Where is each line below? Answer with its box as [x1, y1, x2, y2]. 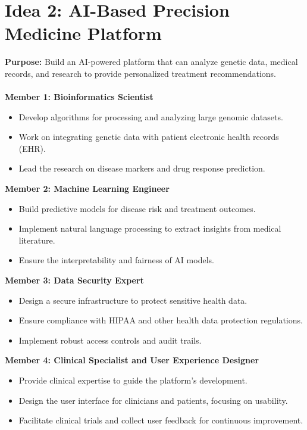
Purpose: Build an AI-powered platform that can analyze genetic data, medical [5, 55, 298, 68]
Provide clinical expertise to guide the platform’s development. [18, 374, 248, 386]
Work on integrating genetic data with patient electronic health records [18, 130, 279, 143]
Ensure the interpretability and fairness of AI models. [18, 254, 214, 266]
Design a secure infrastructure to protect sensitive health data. [18, 294, 248, 306]
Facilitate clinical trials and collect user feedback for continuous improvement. [18, 414, 303, 426]
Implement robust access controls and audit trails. [18, 334, 202, 346]
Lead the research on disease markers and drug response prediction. [18, 162, 265, 175]
